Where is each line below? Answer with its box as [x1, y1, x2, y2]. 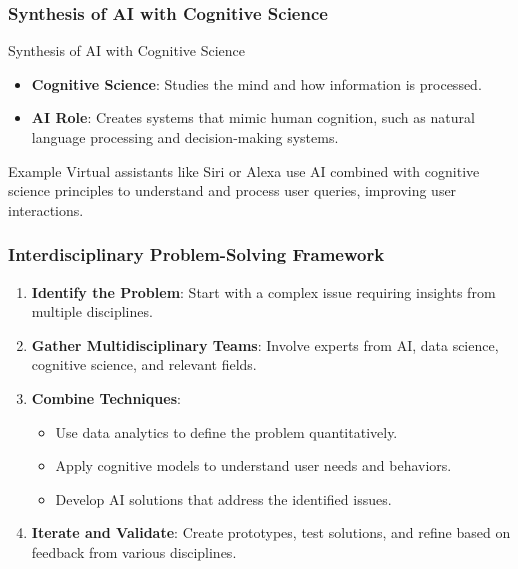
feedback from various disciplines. [31, 541, 237, 562]
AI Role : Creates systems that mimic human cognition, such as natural [31, 107, 475, 128]
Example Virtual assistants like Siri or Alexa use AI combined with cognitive [8, 160, 480, 181]
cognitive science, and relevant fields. [31, 354, 257, 375]
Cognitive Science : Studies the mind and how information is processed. [31, 73, 482, 94]
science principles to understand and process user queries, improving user [8, 180, 457, 201]
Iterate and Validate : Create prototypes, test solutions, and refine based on [31, 522, 511, 543]
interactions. [8, 199, 84, 220]
